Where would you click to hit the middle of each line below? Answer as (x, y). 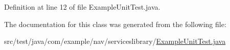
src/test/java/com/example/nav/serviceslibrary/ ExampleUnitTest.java (115, 41)
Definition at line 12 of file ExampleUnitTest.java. (82, 7)
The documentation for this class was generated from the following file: (115, 24)
